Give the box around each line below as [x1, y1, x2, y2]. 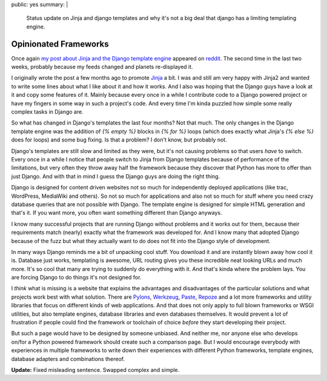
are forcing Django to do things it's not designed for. [11, 274, 142, 281]
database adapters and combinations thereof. [11, 355, 125, 362]
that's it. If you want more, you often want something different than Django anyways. [11, 209, 222, 217]
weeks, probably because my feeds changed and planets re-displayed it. [11, 63, 193, 71]
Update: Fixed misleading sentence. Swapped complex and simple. [11, 366, 180, 373]
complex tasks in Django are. [11, 108, 84, 116]
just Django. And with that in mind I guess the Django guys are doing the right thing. [11, 172, 220, 180]
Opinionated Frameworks [11, 39, 109, 49]
